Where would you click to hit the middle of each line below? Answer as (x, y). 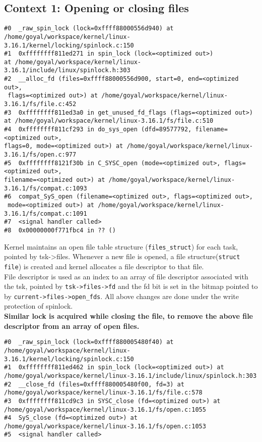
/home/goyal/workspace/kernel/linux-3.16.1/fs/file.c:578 (103, 393)
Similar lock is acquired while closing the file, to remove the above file (129, 316)
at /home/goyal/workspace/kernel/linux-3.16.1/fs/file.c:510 (109, 121)
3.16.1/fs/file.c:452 (40, 104)
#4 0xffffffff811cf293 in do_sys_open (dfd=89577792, (98, 130)
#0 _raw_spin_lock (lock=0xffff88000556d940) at (89, 29)
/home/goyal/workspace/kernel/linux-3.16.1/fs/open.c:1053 (105, 426)
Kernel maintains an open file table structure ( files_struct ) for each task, (121, 246)
